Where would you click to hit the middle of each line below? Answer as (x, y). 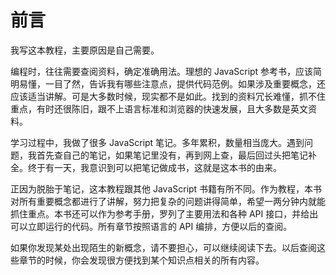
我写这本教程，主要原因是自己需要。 (85, 50)
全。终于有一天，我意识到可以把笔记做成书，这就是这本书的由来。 (146, 167)
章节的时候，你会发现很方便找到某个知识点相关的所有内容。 (141, 260)
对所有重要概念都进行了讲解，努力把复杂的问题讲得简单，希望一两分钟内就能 (168, 201)
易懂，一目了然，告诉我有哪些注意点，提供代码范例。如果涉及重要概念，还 (172, 83)
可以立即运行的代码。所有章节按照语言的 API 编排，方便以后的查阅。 (151, 226)
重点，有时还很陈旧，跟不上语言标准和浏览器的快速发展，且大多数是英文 (159, 108)
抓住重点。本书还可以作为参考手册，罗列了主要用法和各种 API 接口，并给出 (164, 213)
